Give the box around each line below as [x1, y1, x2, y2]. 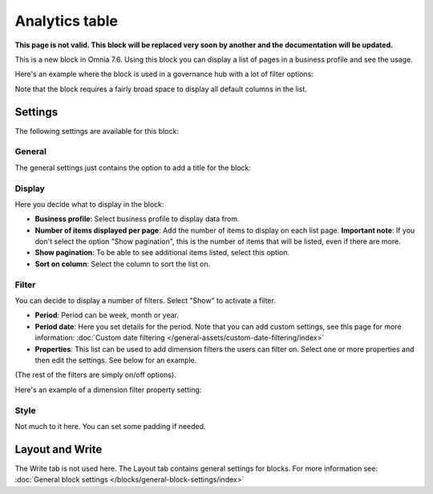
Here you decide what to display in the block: [14, 199, 164, 209]
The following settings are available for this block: [14, 126, 180, 136]
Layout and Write [14, 442, 103, 456]
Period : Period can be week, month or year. [34, 310, 180, 320]
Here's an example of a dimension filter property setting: [14, 385, 202, 395]
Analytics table [14, 12, 118, 30]
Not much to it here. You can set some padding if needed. [14, 421, 206, 431]
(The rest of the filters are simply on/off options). [14, 370, 176, 380]
